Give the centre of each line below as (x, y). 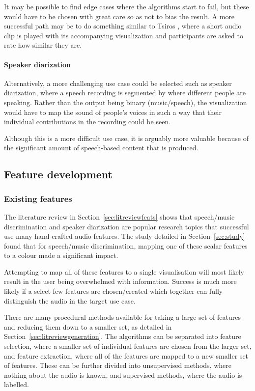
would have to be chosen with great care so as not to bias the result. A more (119, 16)
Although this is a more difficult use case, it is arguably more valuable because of (126, 138)
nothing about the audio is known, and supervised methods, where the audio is (123, 375)
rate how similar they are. (43, 45)
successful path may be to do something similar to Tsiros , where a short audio (123, 26)
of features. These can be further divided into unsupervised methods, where (118, 365)
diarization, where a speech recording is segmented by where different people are (125, 93)
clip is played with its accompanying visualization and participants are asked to (124, 35)
